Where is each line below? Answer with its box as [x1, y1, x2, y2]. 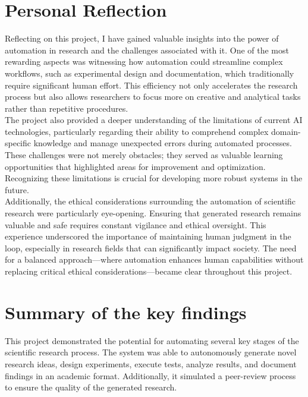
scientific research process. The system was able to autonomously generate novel [5, 346, 297, 358]
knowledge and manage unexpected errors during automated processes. [33, 137, 292, 149]
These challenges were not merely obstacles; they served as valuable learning [5, 149, 283, 161]
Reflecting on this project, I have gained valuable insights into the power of [5, 32, 279, 45]
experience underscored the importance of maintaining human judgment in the [5, 230, 291, 242]
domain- [271, 125, 301, 137]
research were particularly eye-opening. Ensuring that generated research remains [5, 207, 301, 219]
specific [5, 137, 32, 149]
